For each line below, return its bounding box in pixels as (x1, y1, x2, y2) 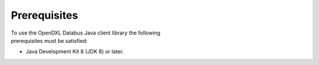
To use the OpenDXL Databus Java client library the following (11, 29, 161, 36)
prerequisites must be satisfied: (11, 37, 88, 44)
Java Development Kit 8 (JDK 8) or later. (25, 48, 124, 55)
